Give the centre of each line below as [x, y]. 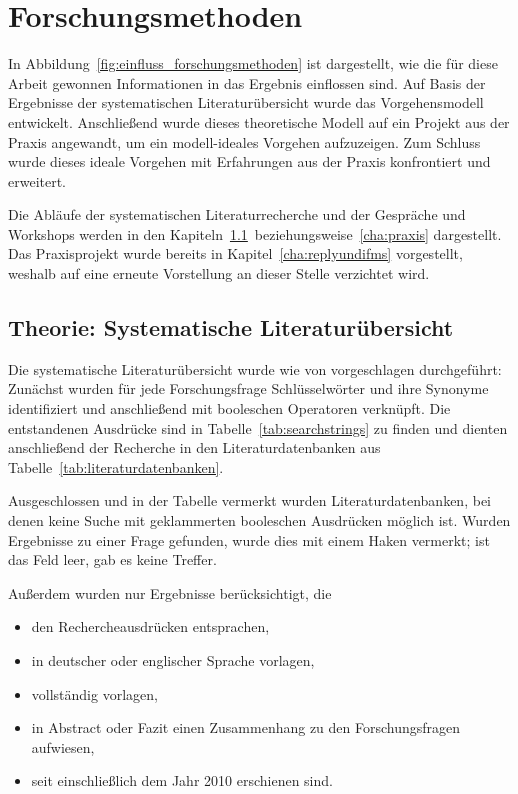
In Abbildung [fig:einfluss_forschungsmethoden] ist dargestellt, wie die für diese [253, 63]
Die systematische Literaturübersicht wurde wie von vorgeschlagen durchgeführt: [255, 368]
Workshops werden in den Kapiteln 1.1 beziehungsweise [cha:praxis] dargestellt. [255, 233]
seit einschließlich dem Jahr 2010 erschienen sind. [182, 780]
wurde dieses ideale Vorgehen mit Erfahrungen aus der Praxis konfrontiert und [249, 161]
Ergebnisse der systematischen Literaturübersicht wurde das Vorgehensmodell [246, 102]
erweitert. [37, 180]
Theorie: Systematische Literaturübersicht [231, 327]
